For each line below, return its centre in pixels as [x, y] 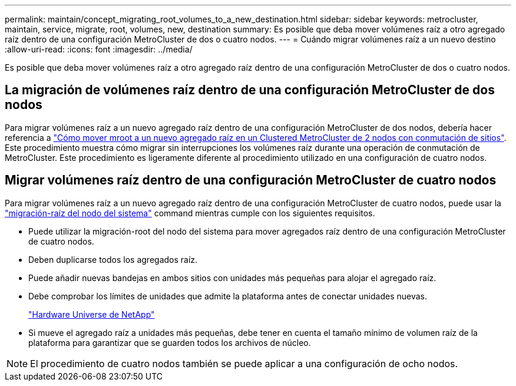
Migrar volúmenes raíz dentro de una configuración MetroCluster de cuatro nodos [251, 180]
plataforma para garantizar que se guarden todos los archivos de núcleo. [170, 342]
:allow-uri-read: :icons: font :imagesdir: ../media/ [99, 49]
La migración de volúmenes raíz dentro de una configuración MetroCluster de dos [250, 90]
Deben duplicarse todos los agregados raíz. [113, 259]
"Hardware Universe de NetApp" [92, 314]
